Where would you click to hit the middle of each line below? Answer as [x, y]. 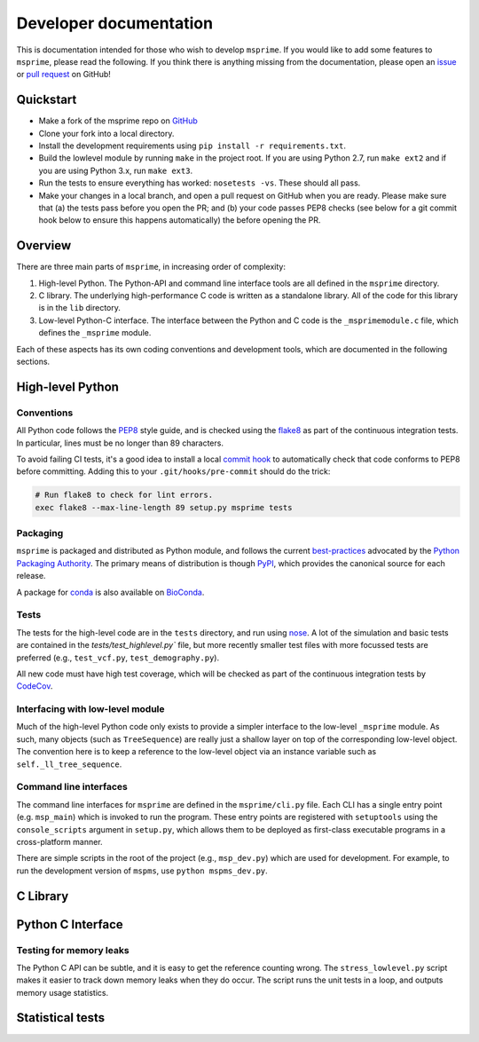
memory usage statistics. [63, 992]
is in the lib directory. [80, 308]
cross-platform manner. [59, 841]
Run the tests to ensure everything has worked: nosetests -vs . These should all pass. [200, 183]
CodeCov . [35, 686]
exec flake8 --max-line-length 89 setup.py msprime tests [164, 507]
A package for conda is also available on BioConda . [110, 592]
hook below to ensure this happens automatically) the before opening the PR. [180, 220]
